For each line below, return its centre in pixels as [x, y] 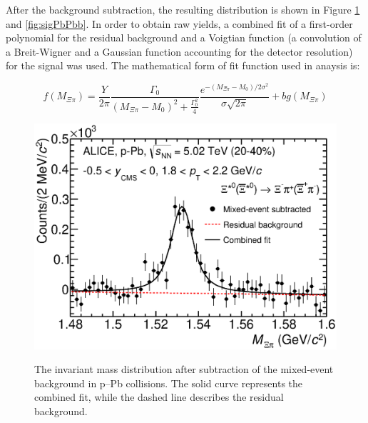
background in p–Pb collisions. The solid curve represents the [169, 383]
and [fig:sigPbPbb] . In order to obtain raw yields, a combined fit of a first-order [179, 23]
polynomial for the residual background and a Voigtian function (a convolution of [184, 38]
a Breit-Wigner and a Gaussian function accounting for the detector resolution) [179, 51]
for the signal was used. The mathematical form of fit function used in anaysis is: [183, 65]
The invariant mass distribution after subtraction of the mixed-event [184, 369]
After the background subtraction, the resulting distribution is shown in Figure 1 [183, 9]
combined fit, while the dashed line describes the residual [159, 397]
